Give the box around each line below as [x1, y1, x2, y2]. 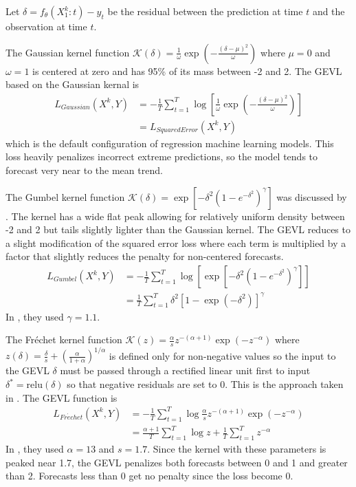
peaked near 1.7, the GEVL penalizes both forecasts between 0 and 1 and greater [5, 455, 348, 469]
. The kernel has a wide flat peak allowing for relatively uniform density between [5, 208, 345, 223]
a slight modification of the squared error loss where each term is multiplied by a [5, 235, 346, 250]
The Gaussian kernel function [5, 45, 130, 59]
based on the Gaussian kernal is [5, 77, 140, 91]
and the [312, 4, 345, 18]
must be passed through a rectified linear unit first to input [60, 363, 311, 378]
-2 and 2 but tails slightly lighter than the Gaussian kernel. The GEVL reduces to [5, 222, 351, 237]
